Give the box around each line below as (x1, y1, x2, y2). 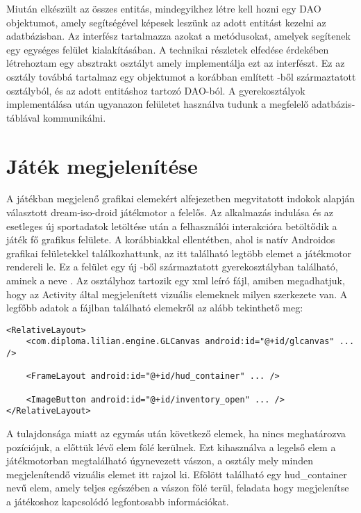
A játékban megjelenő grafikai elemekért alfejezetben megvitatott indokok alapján (6, 191, 355, 206)
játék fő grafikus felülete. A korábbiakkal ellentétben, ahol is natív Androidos (6, 232, 335, 247)
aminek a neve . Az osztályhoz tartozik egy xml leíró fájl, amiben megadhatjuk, (6, 273, 345, 288)
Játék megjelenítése (6, 151, 198, 179)
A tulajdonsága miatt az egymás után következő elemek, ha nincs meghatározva (6, 426, 346, 441)
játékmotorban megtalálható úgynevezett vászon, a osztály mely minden (6, 453, 313, 468)
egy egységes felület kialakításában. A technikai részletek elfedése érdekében (6, 42, 329, 56)
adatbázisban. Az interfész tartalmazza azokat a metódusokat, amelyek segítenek (6, 28, 351, 43)
